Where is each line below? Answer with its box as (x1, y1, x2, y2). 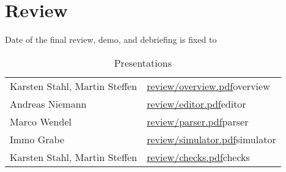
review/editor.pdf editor (147, 96, 246, 111)
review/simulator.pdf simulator (147, 132, 276, 146)
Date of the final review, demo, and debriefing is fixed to (5, 33, 217, 46)
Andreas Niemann (10, 96, 87, 111)
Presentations (114, 55, 172, 70)
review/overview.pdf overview (147, 78, 270, 93)
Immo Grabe (10, 132, 65, 146)
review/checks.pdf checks (147, 149, 250, 164)
